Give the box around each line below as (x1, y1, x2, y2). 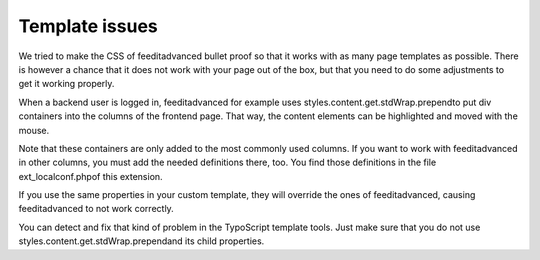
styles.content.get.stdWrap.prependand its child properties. (18, 235, 265, 247)
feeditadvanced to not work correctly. (18, 203, 174, 215)
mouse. (18, 124, 50, 136)
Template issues (18, 15, 159, 37)
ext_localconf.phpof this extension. (18, 170, 164, 182)
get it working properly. (18, 78, 115, 90)
